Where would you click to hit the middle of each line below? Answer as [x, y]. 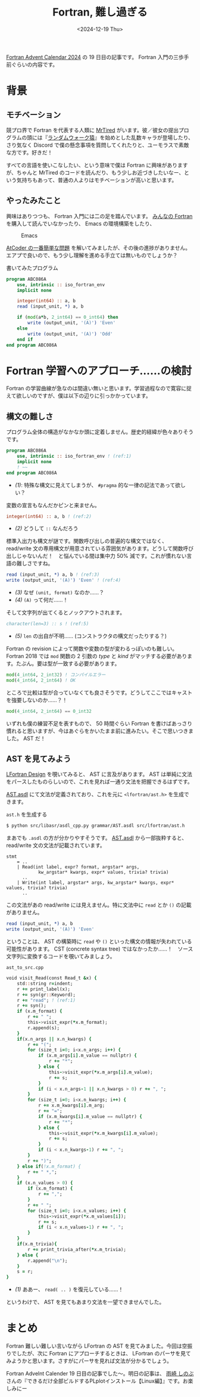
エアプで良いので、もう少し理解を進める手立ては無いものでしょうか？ [92, 255]
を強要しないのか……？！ [37, 700]
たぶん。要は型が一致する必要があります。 [68, 663]
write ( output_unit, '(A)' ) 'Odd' [70, 334]
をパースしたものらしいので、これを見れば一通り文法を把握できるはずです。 [100, 782]
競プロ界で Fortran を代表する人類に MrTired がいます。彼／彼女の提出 [93, 130]
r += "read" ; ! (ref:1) [46, 1000]
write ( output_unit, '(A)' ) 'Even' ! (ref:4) [63, 580]
